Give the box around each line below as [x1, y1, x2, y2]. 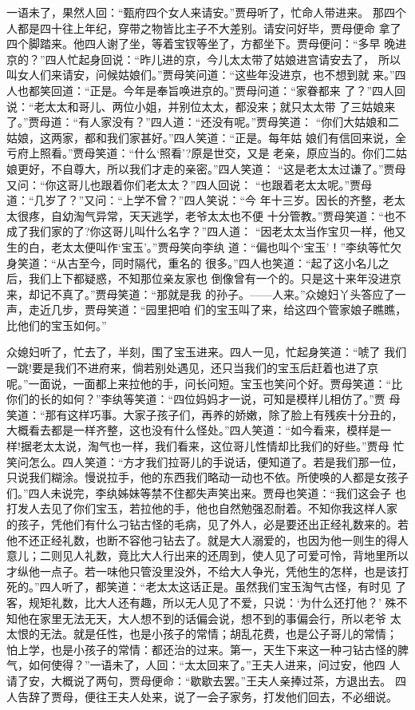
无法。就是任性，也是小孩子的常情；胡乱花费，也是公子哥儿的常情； [39, 625, 397, 642]
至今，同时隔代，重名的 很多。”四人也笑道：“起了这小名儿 [78, 254, 378, 271]
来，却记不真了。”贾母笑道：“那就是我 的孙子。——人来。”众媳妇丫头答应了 [6, 285, 395, 302]
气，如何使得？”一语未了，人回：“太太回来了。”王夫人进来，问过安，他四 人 [6, 656, 401, 673]
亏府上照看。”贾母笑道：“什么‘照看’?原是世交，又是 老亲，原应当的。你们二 [6, 145, 397, 161]
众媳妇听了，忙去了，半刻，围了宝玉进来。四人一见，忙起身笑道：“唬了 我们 [6, 343, 407, 360]
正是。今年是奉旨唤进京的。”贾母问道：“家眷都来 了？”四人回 [89, 81, 406, 98]
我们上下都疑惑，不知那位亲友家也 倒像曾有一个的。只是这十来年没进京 [28, 270, 401, 287]
